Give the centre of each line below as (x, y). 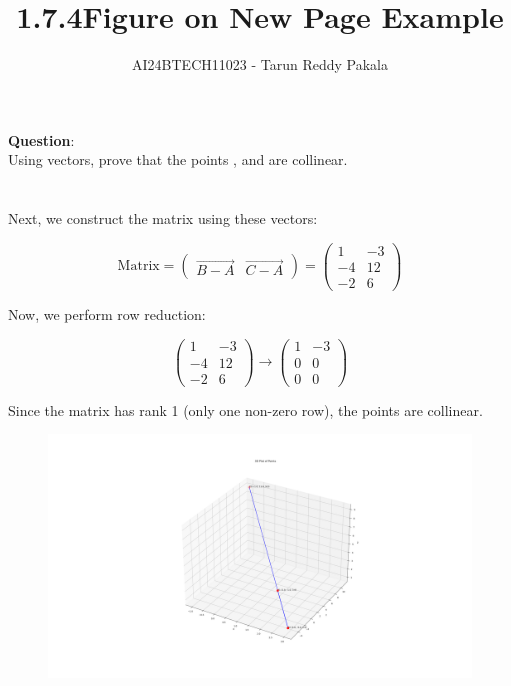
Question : (41, 139)
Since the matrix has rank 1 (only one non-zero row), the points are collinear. (245, 409)
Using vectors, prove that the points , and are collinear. (178, 159)
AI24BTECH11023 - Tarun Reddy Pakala (260, 64)
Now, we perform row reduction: (107, 313)
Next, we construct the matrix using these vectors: (163, 218)
